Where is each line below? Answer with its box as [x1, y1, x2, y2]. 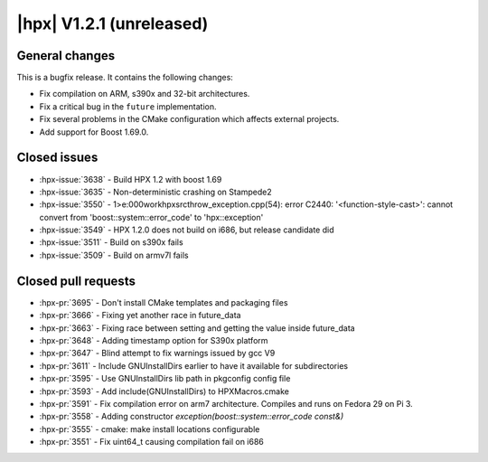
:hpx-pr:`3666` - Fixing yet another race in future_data [39, 310, 241, 321]
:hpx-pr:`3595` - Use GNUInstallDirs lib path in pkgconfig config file [39, 373, 291, 384]
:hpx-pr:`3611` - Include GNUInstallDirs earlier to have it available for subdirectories [39, 360, 348, 371]
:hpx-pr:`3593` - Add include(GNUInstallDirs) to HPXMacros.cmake [39, 385, 289, 397]
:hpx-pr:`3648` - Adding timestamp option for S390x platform [39, 335, 268, 345]
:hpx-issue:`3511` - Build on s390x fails [39, 237, 184, 248]
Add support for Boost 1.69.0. [39, 127, 149, 137]
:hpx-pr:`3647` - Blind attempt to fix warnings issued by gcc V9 [39, 348, 276, 359]
